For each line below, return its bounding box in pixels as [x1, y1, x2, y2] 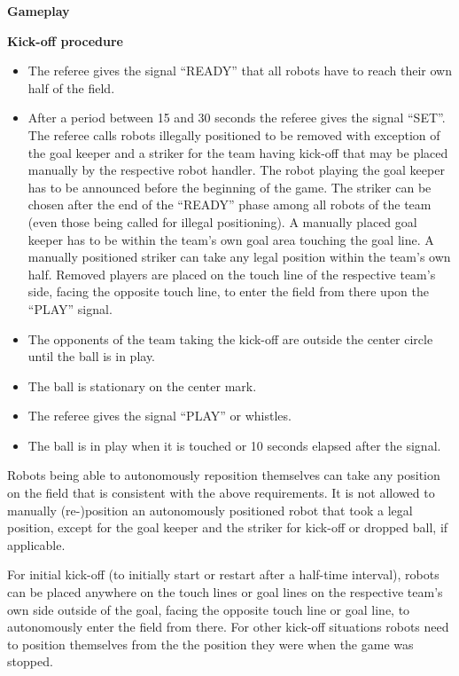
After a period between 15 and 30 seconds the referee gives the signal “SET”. [27, 108, 446, 127]
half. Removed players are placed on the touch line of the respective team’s [27, 264, 436, 283]
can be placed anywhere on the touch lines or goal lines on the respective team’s [7, 583, 443, 601]
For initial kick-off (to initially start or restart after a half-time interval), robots [7, 565, 440, 584]
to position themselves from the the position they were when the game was [7, 634, 414, 653]
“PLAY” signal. [27, 299, 113, 318]
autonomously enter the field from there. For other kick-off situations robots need [7, 617, 449, 636]
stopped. [7, 652, 53, 671]
